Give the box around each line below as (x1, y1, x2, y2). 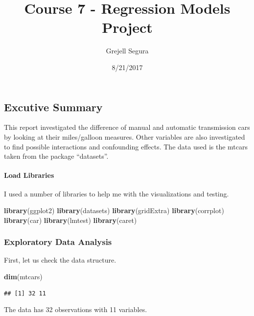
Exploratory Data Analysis (4, 236, 112, 248)
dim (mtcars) (4, 271, 43, 282)
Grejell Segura (106, 46, 149, 56)
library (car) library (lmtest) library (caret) (4, 215, 137, 225)
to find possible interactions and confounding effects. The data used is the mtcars (4, 141, 248, 151)
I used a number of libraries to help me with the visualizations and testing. (4, 189, 229, 199)
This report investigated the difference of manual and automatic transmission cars (4, 122, 250, 132)
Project (102, 17, 153, 37)
